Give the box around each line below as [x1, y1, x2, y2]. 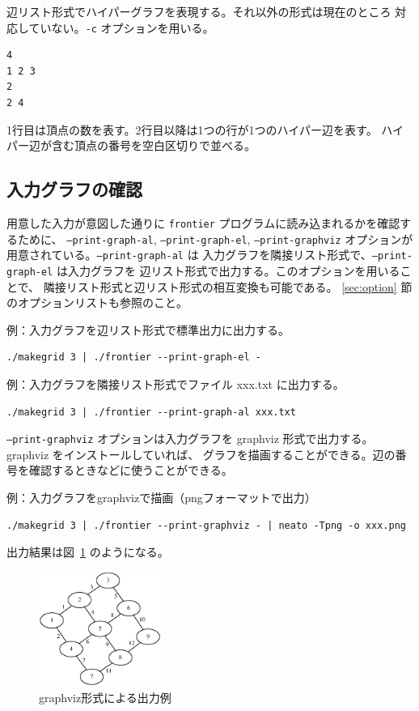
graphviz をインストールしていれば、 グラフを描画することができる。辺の [6, 445, 396, 462]
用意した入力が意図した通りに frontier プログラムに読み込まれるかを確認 [6, 215, 400, 232]
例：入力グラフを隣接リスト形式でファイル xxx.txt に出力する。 [6, 376, 345, 393]
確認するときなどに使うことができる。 [28, 462, 233, 479]
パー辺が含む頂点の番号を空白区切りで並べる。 [6, 137, 256, 154]
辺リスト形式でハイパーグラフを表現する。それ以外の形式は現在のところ [6, 3, 391, 19]
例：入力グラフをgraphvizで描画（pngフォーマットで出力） [6, 489, 316, 506]
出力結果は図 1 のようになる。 [6, 543, 169, 560]
